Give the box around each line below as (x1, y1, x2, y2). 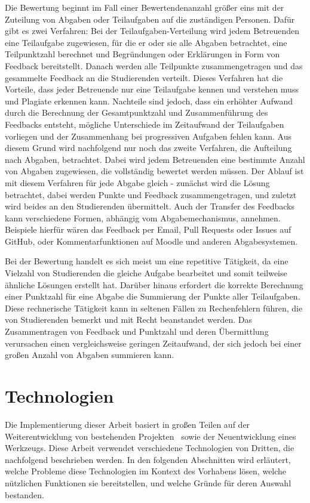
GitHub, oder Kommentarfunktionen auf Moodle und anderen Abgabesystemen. (5, 234, 298, 247)
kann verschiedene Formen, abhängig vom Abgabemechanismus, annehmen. (5, 211, 281, 224)
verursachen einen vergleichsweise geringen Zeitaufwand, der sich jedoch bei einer (5, 337, 302, 349)
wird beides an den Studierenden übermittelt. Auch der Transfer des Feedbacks (5, 200, 294, 212)
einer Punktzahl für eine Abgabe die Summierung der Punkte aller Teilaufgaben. (5, 290, 300, 303)
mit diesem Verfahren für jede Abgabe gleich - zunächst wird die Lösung (5, 176, 270, 189)
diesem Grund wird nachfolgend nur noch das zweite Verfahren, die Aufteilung (5, 141, 292, 154)
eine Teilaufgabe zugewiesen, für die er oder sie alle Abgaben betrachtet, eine (5, 36, 287, 48)
